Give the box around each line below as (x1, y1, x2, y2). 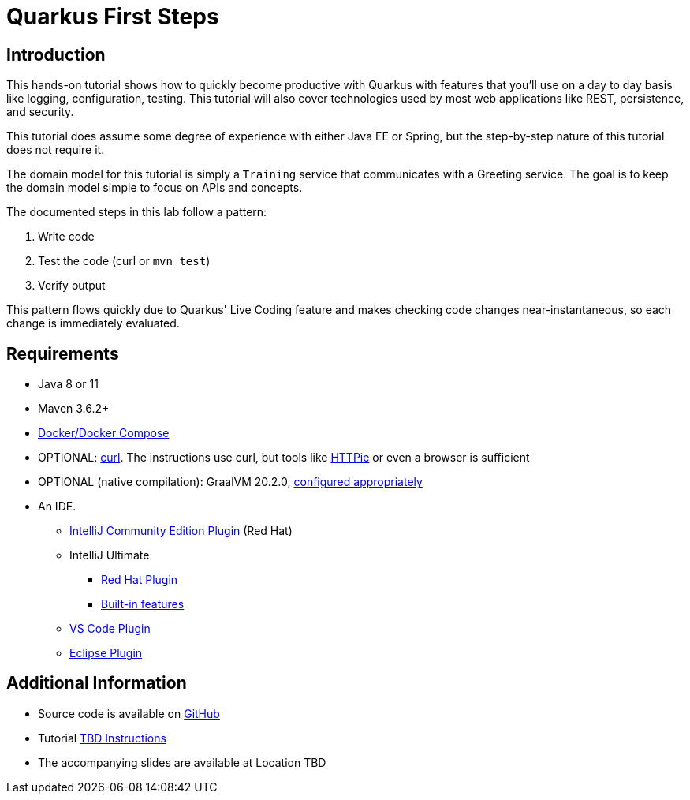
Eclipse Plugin (69, 646, 143, 660)
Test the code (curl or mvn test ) (38, 254, 211, 268)
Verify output (38, 279, 106, 293)
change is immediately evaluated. (6, 316, 180, 331)
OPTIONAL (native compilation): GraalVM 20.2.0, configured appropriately (38, 475, 423, 489)
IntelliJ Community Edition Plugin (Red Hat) (69, 524, 293, 538)
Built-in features (101, 597, 185, 611)
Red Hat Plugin (101, 573, 178, 587)
